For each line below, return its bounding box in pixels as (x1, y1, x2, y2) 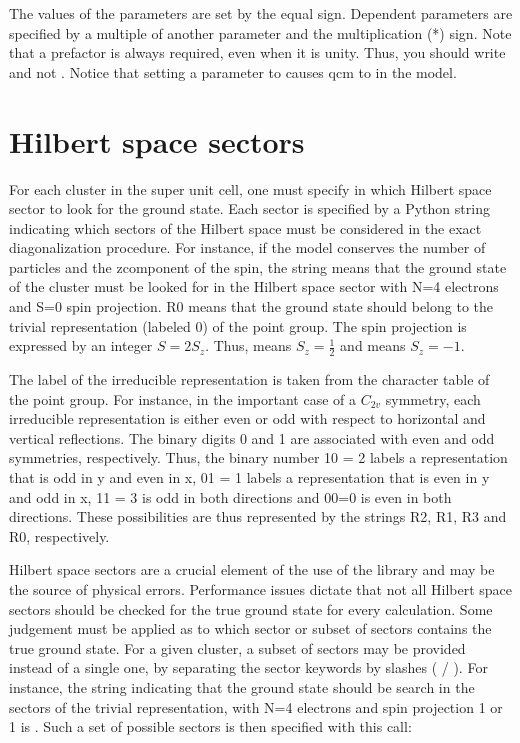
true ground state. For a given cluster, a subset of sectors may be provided (9, 637, 466, 658)
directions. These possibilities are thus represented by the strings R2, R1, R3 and (9, 506, 507, 527)
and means (340, 335, 406, 356)
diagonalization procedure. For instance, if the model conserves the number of (9, 237, 486, 258)
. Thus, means (205, 335, 292, 356)
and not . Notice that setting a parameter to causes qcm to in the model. (9, 61, 457, 82)
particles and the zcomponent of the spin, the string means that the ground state (9, 256, 507, 277)
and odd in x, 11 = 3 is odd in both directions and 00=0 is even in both (9, 486, 452, 507)
